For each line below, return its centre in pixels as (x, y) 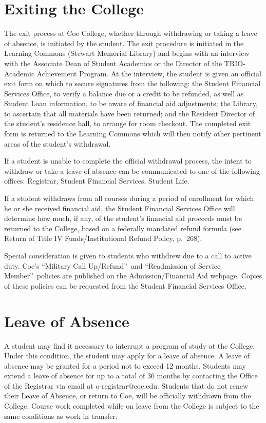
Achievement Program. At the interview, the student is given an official (149, 73)
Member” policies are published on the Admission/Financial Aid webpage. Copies (133, 276)
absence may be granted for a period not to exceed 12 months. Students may (125, 365)
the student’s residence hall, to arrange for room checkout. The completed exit (128, 123)
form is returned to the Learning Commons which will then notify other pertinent (133, 134)
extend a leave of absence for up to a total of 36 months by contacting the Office (131, 376)
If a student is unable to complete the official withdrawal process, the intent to (128, 161)
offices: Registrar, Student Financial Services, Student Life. (97, 181)
